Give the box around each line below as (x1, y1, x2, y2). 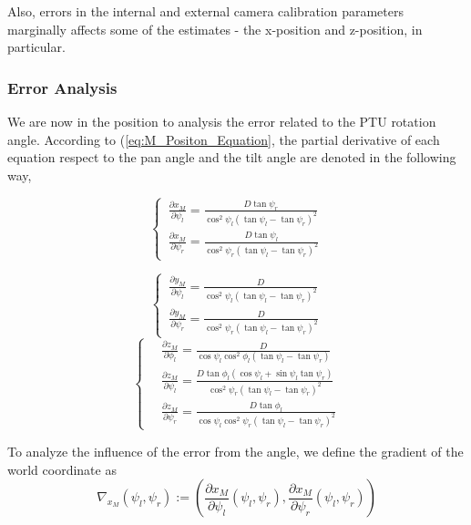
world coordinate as (7, 459, 117, 479)
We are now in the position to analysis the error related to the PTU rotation (7, 112, 436, 130)
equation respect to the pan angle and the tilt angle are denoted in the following (7, 148, 456, 167)
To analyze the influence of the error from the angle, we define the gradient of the (7, 442, 464, 460)
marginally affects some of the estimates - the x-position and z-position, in (7, 19, 423, 38)
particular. (7, 37, 66, 57)
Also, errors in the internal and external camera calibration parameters (7, 2, 404, 20)
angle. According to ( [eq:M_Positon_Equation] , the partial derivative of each (7, 129, 440, 149)
